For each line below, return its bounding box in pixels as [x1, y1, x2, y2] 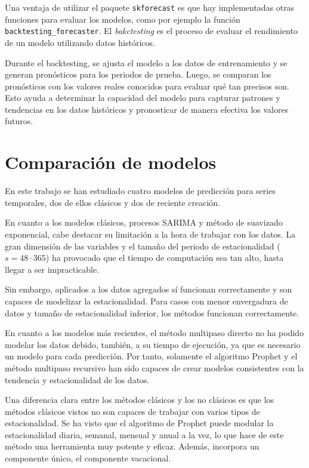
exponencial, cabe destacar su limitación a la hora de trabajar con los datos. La [5, 227, 296, 240]
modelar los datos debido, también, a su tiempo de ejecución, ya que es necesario [5, 338, 301, 350]
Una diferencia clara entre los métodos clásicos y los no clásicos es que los [5, 393, 274, 406]
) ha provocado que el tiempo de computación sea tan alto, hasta [45, 251, 284, 264]
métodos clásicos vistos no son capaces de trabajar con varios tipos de [5, 405, 260, 417]
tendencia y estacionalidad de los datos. [5, 373, 150, 386]
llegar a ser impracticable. [5, 263, 100, 275]
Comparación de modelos [5, 150, 217, 174]
